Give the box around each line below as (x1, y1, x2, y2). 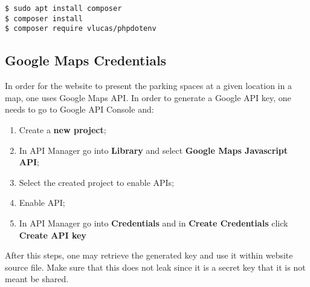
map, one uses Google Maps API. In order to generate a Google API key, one (5, 91, 291, 104)
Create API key (19, 228, 86, 241)
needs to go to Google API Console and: (5, 103, 154, 116)
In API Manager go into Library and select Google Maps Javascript (19, 143, 288, 156)
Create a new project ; (19, 123, 106, 136)
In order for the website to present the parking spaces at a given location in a (5, 79, 292, 92)
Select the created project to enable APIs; (19, 176, 175, 188)
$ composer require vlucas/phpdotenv (5, 24, 157, 33)
